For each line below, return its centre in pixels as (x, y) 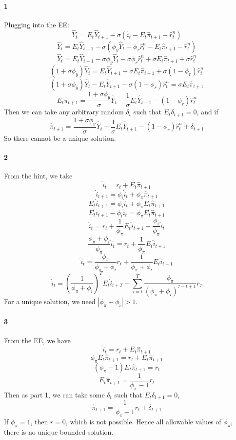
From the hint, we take (38, 176)
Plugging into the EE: (37, 24)
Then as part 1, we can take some (54, 394)
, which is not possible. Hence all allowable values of (143, 421)
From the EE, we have (37, 340)
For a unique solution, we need (50, 301)
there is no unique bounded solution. (59, 431)
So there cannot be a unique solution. (60, 138)
